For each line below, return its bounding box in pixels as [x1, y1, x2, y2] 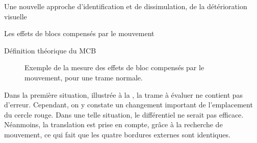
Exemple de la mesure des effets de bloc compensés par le [24, 62, 204, 73]
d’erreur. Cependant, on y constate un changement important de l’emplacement [4, 99, 253, 110]
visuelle [4, 11, 27, 21]
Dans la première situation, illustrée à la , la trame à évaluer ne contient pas [4, 89, 243, 100]
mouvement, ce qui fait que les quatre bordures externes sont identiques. [4, 129, 230, 139]
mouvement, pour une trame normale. [24, 72, 143, 82]
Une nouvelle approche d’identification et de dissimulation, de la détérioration [4, 1, 247, 11]
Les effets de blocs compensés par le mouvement [4, 28, 155, 39]
